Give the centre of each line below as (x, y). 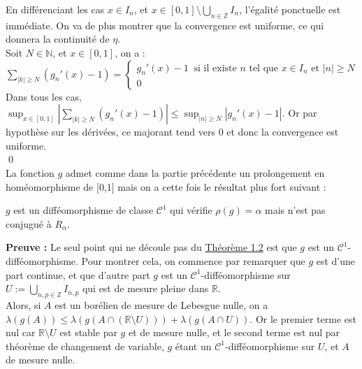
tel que (264, 68)
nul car (21, 332)
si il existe (215, 68)
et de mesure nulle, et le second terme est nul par (234, 332)
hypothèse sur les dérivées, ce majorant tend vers (110, 132)
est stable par (88, 332)
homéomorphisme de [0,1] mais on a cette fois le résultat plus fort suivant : (166, 186)
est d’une (336, 260)
